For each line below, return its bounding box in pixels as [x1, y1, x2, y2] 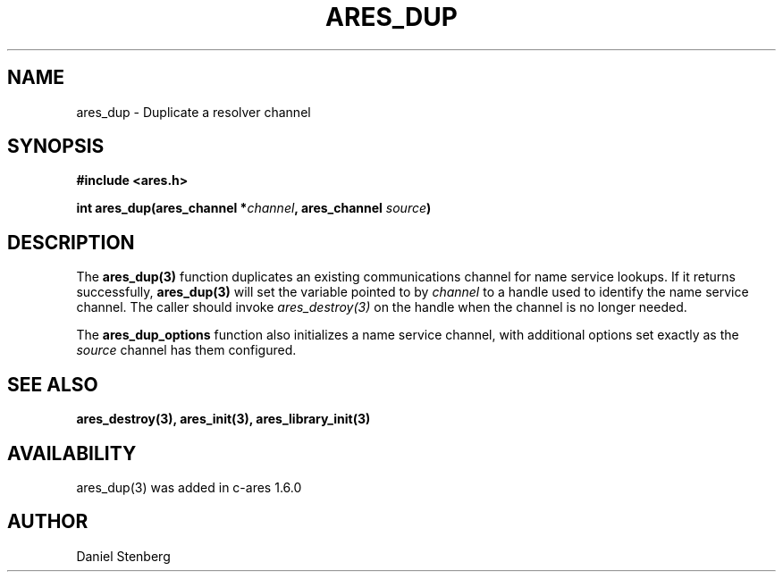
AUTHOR [7, 510, 88, 533]
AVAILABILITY [7, 441, 137, 465]
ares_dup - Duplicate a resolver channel [76, 104, 311, 120]
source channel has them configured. [76, 342, 297, 358]
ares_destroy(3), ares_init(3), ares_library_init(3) [76, 411, 371, 427]
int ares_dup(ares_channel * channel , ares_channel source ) [76, 200, 432, 216]
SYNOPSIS [7, 135, 105, 158]
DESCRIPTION [7, 231, 135, 254]
